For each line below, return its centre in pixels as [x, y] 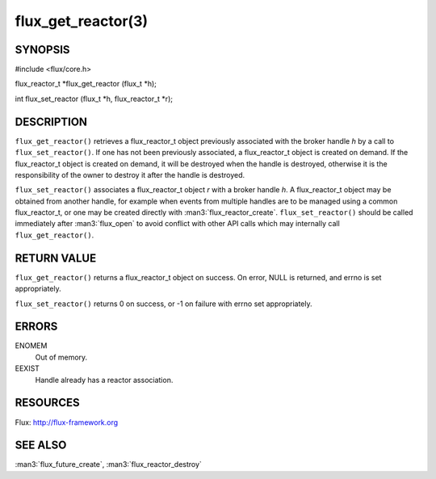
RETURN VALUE [56, 258]
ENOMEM [31, 346]
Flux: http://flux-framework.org [67, 422]
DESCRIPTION [51, 122]
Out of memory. [61, 357]
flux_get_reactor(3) [82, 21]
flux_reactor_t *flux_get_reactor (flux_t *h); [86, 84]
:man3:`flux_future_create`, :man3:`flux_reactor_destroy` [108, 464]
